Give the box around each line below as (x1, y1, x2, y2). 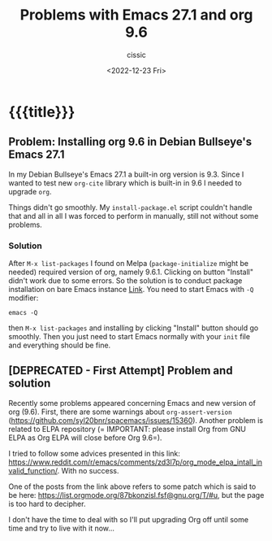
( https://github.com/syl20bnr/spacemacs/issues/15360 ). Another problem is (8, 415, 264, 425)
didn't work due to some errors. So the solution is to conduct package (8, 276, 243, 286)
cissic (127, 50, 146, 59)
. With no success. (57, 465, 119, 475)
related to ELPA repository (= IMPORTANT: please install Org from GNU (8, 424, 246, 434)
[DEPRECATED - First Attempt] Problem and (8, 364, 233, 377)
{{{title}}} (8, 103, 76, 121)
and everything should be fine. (8, 340, 111, 351)
